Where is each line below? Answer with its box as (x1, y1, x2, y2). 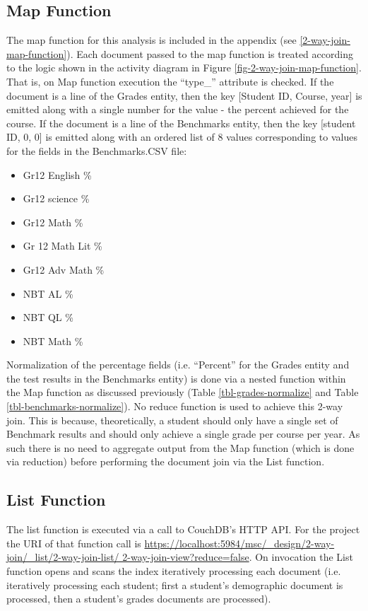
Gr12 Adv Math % (23, 262, 105, 277)
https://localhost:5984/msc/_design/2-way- (144, 535, 335, 550)
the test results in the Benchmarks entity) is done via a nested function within (6, 371, 346, 385)
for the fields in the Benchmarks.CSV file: (6, 143, 187, 158)
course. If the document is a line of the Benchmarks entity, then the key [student (6, 115, 356, 130)
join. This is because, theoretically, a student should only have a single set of (6, 412, 338, 427)
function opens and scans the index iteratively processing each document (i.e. (6, 564, 341, 578)
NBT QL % (23, 310, 73, 325)
